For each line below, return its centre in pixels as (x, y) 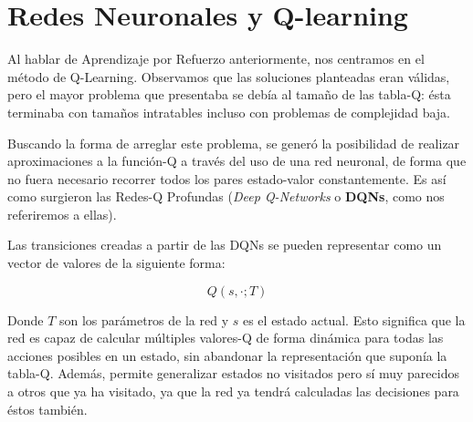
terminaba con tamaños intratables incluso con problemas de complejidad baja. (229, 112)
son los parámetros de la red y (144, 319)
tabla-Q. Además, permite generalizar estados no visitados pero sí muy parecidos (233, 373)
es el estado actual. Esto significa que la (354, 319)
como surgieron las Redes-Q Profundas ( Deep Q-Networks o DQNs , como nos (226, 196)
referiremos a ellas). (62, 214)
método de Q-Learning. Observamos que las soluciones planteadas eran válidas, (229, 76)
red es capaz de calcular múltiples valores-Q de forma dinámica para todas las (226, 338)
